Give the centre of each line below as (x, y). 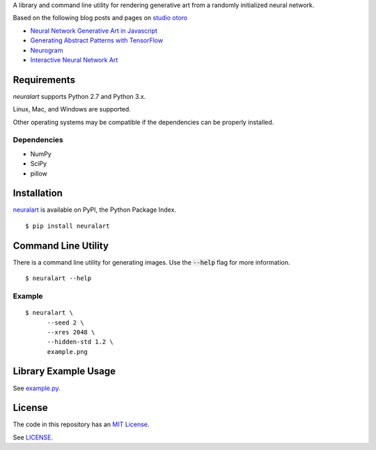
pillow (39, 173)
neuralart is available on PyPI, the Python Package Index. (95, 210)
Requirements (44, 80)
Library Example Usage (64, 372)
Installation (38, 193)
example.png (68, 351)
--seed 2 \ (65, 323)
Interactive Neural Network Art (74, 60)
